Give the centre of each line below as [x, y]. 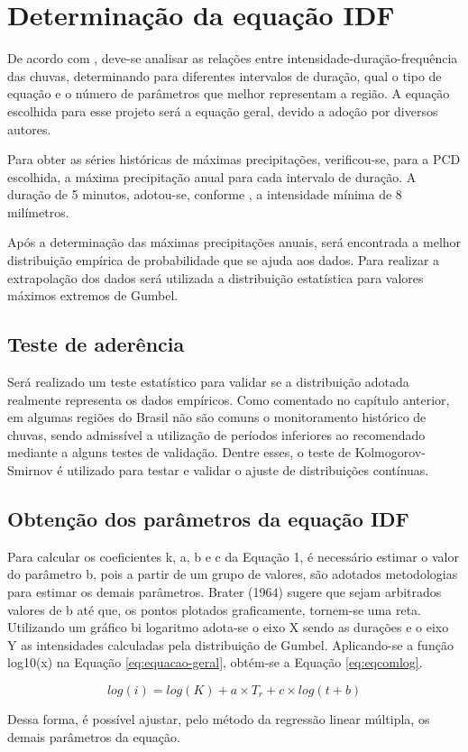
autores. [29, 128]
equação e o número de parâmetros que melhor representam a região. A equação [229, 93]
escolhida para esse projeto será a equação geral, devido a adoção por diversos [223, 110]
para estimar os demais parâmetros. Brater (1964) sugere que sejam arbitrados [225, 592]
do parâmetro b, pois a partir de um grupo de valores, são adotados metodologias [233, 574]
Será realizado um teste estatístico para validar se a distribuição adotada [208, 382]
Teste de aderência [96, 344]
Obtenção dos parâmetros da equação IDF [208, 518]
